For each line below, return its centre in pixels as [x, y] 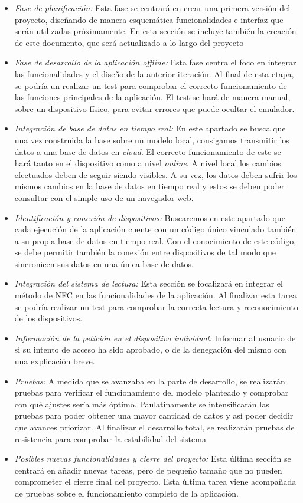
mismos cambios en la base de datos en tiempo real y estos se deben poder [149, 186]
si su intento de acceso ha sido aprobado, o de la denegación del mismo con [150, 349]
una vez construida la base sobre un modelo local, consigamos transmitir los [152, 139]
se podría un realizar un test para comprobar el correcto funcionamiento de [151, 85]
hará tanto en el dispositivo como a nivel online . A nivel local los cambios [148, 163]
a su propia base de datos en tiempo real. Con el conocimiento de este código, [155, 240]
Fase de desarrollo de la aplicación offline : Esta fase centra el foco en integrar [155, 62]
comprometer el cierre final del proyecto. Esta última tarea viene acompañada [155, 481]
